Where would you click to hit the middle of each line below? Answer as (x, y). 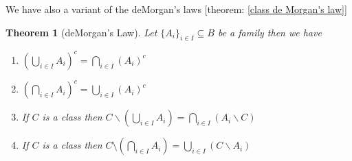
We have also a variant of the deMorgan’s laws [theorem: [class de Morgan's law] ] (176, 9)
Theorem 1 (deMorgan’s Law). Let (81, 32)
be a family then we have (269, 32)
